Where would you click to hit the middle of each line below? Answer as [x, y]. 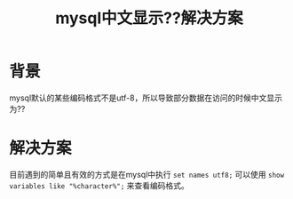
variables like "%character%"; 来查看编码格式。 [99, 185]
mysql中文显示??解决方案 [149, 18]
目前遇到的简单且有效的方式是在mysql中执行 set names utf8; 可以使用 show [147, 174]
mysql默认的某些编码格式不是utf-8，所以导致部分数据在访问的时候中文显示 [146, 98]
